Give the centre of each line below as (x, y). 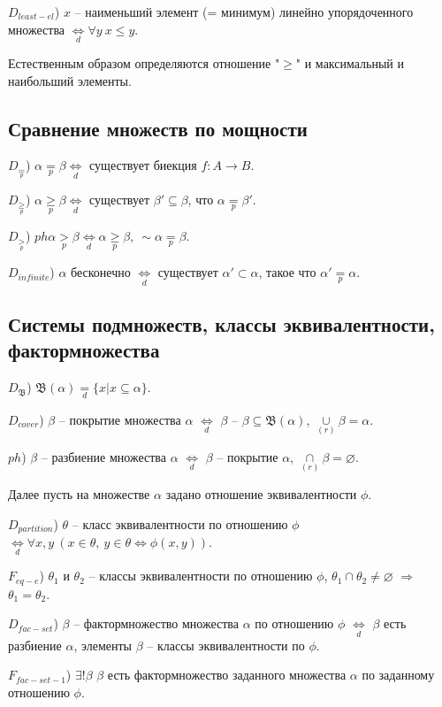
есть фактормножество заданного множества (227, 675)
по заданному (398, 675)
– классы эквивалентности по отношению (201, 576)
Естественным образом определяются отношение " (144, 62)
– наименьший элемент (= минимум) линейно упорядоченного (244, 12)
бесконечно (101, 272)
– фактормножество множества (156, 623)
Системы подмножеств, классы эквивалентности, (221, 324)
